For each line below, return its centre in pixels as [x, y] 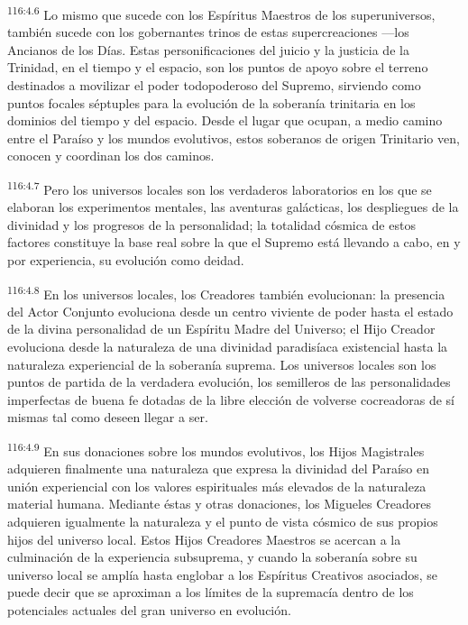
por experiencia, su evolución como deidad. [126, 260]
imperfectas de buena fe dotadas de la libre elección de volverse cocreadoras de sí [231, 399]
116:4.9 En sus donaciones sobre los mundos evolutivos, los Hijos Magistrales [216, 450]
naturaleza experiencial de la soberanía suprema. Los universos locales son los [222, 364]
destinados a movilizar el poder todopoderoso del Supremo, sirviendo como [214, 85]
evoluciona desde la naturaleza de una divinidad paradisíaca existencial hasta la [228, 347]
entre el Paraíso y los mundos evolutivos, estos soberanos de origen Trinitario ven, [234, 138]
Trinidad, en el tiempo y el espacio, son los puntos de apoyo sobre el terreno [218, 67]
